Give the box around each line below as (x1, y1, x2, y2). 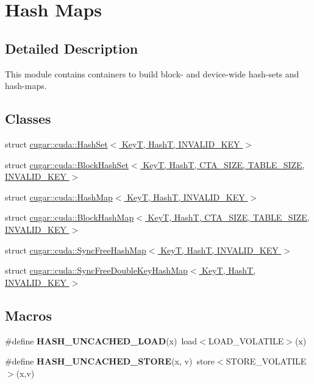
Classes (5, 109, 51, 128)
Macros (5, 305, 52, 324)
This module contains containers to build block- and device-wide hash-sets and (5, 67, 299, 80)
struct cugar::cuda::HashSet (5, 137, 108, 150)
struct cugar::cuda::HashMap (5, 190, 113, 203)
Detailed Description (5, 38, 138, 57)
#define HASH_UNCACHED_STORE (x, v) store (5, 355, 215, 368)
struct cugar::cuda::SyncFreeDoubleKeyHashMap (5, 264, 188, 277)
